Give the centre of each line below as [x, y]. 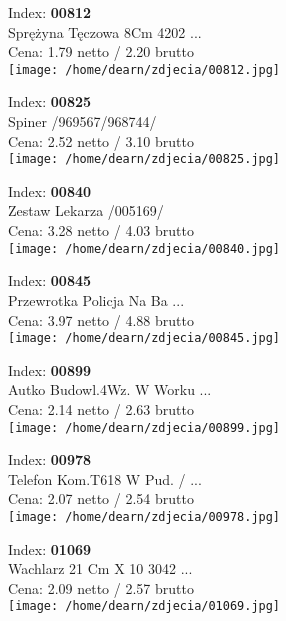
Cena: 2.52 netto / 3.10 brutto [101, 140]
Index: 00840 [50, 190]
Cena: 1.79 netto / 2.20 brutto [101, 51]
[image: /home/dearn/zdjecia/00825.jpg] [144, 159]
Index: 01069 [50, 548]
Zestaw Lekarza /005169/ [86, 210]
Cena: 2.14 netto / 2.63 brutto [101, 408]
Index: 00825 [50, 101]
